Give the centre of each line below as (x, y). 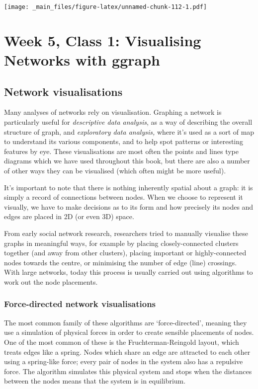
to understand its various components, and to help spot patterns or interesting (124, 141)
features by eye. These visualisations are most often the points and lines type (121, 151)
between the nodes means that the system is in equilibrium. (95, 381)
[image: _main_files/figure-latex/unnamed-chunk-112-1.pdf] (106, 7)
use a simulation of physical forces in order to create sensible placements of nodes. (129, 332)
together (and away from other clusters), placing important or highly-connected (125, 253)
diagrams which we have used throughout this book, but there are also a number (127, 161)
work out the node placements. (51, 281)
